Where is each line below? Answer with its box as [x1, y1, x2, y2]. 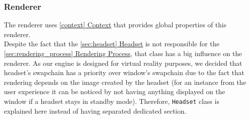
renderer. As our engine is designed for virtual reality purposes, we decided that [4, 58, 242, 68]
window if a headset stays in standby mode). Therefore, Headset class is [4, 96, 219, 106]
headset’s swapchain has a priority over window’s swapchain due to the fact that [4, 67, 245, 78]
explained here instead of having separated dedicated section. [4, 105, 187, 116]
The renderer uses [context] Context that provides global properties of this [4, 20, 227, 30]
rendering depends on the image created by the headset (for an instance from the [4, 77, 247, 87]
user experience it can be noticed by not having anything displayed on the [4, 86, 225, 97]
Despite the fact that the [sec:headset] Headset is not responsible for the [4, 39, 220, 49]
